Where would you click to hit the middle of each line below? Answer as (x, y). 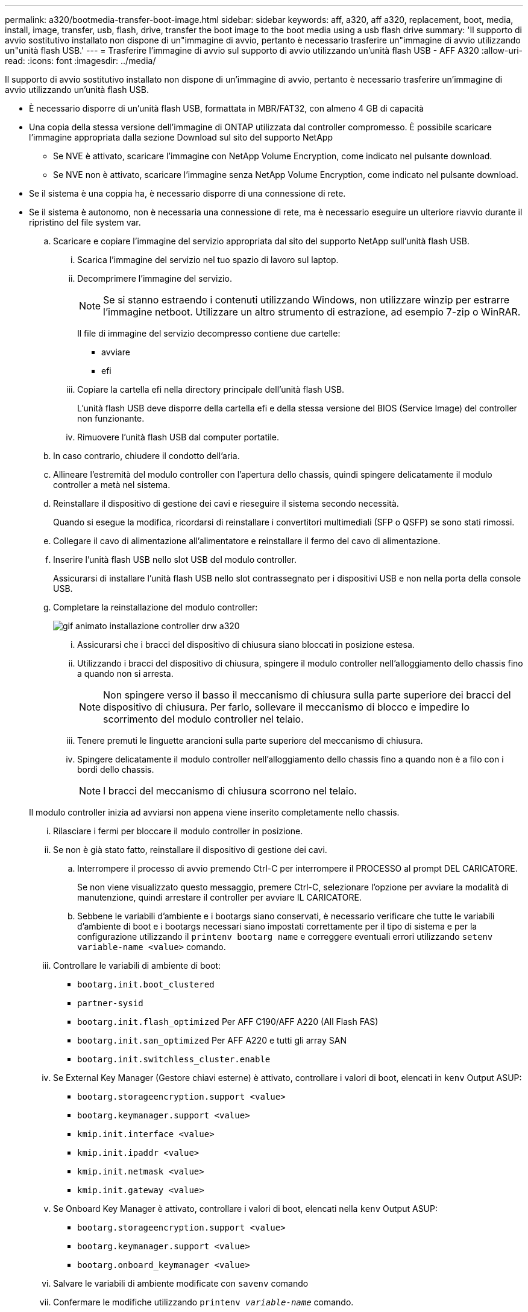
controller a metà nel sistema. (112, 485)
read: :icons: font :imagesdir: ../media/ (80, 61)
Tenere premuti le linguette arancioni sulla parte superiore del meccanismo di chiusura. (250, 740)
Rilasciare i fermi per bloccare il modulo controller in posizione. (178, 831)
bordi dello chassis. (116, 769)
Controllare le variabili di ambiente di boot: (137, 965)
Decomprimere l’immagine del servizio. (155, 278)
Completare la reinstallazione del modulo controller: (156, 607)
